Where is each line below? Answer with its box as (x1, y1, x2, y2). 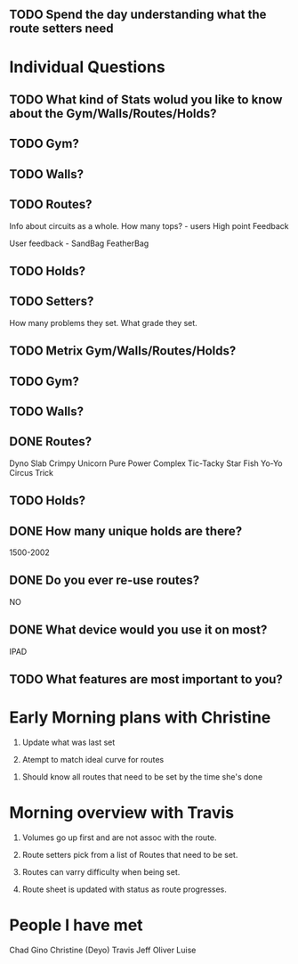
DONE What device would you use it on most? (9, 623, 268, 638)
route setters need (9, 21, 114, 37)
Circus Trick (9, 467, 53, 478)
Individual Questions (9, 57, 166, 77)
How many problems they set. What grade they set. (9, 317, 197, 328)
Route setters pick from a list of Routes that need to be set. (21, 849, 238, 860)
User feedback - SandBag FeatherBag (9, 238, 149, 249)
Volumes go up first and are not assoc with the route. (21, 832, 217, 843)
